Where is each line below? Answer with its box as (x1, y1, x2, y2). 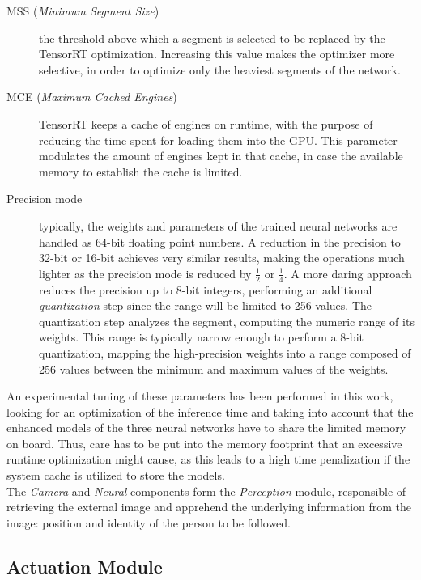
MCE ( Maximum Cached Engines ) (6, 88, 177, 105)
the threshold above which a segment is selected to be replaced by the (39, 29, 385, 46)
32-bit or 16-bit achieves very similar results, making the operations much (39, 249, 405, 266)
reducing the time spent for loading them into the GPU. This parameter (39, 131, 398, 148)
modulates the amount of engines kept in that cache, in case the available (39, 147, 403, 164)
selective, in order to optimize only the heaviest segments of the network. (39, 61, 401, 78)
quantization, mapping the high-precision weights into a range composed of (39, 344, 411, 361)
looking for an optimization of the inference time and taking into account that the (6, 403, 414, 420)
